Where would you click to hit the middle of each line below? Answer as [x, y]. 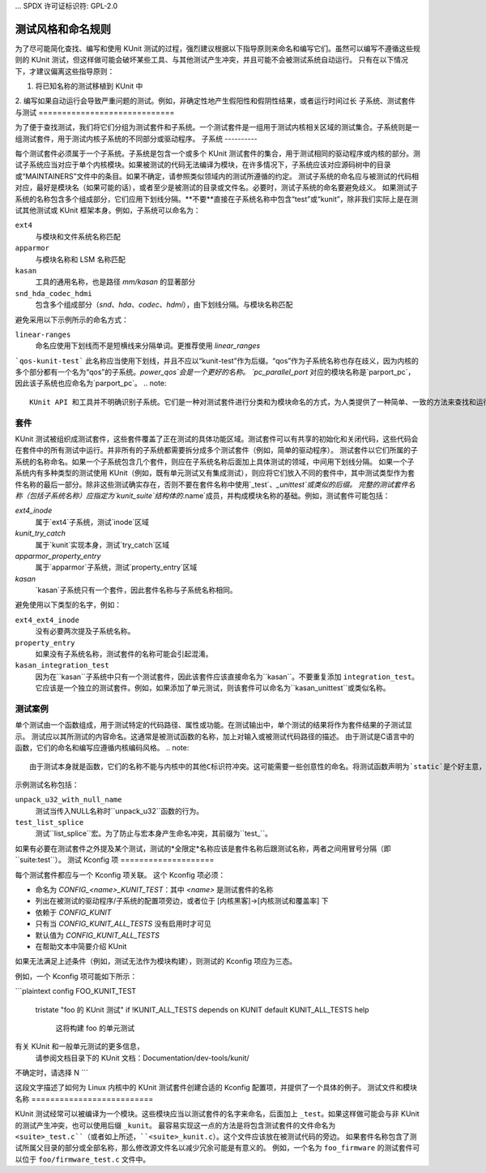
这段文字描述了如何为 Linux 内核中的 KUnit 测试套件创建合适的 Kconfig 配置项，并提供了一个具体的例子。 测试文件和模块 [216, 1088]
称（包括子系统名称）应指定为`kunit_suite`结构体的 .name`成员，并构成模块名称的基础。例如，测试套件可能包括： [202, 496]
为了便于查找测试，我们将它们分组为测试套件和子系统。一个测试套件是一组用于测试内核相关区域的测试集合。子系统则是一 [217, 127]
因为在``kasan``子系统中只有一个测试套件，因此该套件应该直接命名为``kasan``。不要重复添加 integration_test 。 [227, 677]
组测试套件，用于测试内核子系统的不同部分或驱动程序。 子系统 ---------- [136, 139]
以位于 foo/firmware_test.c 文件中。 [83, 1159]
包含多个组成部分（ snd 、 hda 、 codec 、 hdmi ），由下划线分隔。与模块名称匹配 [164, 305]
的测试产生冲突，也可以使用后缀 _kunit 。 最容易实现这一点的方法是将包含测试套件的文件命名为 [175, 1125]
